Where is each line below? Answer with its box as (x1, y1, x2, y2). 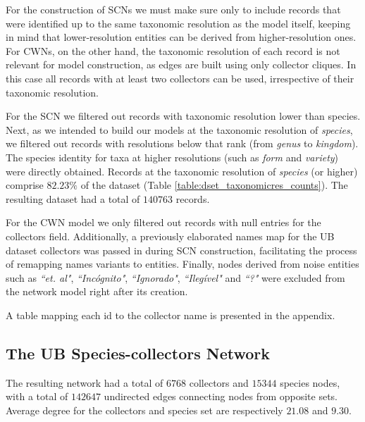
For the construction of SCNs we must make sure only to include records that (6, 2, 341, 16)
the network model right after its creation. (6, 284, 188, 299)
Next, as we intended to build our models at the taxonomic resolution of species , (6, 122, 353, 137)
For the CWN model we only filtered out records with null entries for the (6, 215, 321, 230)
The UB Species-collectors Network (6, 342, 271, 364)
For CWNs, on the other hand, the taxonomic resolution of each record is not (6, 43, 340, 58)
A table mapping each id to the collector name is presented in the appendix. (6, 307, 335, 322)
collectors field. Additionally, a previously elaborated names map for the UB (6, 228, 335, 243)
